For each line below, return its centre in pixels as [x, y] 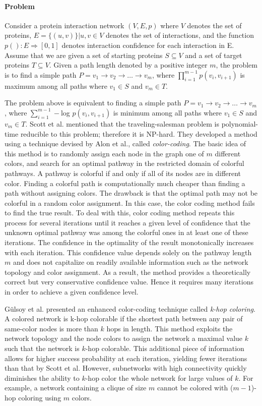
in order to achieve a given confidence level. [72, 292]
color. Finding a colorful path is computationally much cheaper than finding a [125, 183]
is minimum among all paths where [168, 112]
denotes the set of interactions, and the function [180, 35]
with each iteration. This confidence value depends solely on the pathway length [128, 252]
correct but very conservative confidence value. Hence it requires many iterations [129, 282]
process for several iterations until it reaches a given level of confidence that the [127, 222]
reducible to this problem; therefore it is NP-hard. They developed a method [139, 133]
